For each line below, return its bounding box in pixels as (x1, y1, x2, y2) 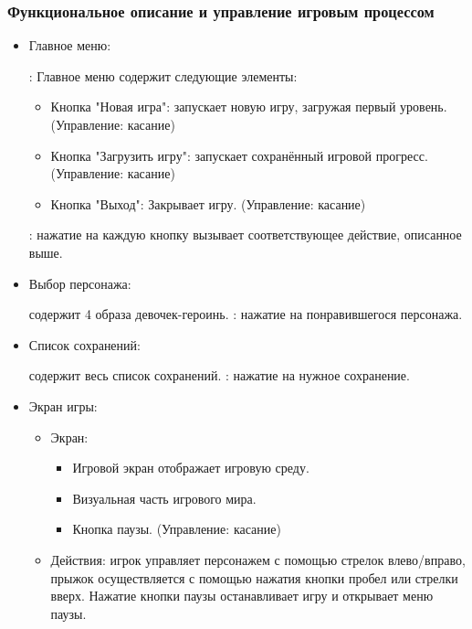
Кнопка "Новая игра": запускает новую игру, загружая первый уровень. (50, 97, 447, 116)
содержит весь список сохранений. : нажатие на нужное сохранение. (28, 366, 410, 385)
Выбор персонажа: (28, 273, 131, 293)
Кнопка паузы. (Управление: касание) (72, 519, 281, 538)
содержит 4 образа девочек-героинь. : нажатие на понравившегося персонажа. (28, 304, 463, 324)
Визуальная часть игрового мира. (72, 488, 257, 507)
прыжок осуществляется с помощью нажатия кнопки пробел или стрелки (50, 568, 458, 587)
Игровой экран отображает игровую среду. (72, 458, 309, 477)
